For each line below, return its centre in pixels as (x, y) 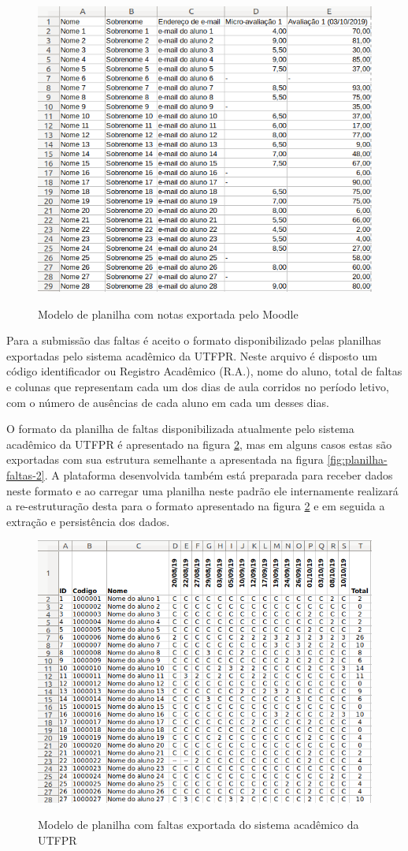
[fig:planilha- (357, 459)
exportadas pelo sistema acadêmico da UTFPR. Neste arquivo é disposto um (192, 355)
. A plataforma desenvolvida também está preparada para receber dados (219, 474)
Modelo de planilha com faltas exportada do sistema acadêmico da (198, 825)
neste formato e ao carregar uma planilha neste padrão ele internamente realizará (202, 490)
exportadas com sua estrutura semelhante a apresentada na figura (165, 459)
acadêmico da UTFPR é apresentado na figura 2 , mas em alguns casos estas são (199, 444)
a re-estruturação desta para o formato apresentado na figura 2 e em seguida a (196, 506)
